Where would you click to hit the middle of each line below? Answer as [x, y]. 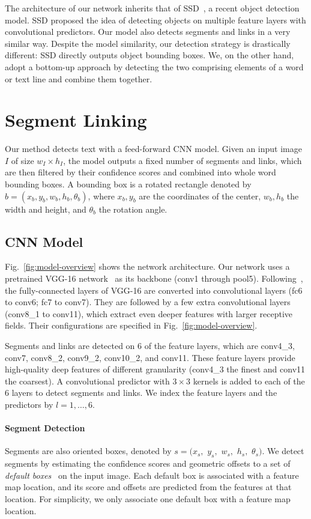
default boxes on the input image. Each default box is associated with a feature [152, 475]
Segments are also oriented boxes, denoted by [88, 451]
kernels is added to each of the [249, 381]
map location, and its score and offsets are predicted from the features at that [148, 487]
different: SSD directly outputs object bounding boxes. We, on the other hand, [149, 55]
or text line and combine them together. [79, 78]
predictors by [29, 404]
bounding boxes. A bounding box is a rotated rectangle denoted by [128, 184]
